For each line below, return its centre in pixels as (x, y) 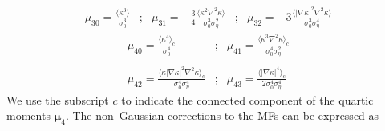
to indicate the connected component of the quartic (247, 99)
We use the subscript (58, 99)
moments (28, 115)
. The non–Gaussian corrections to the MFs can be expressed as (222, 115)
